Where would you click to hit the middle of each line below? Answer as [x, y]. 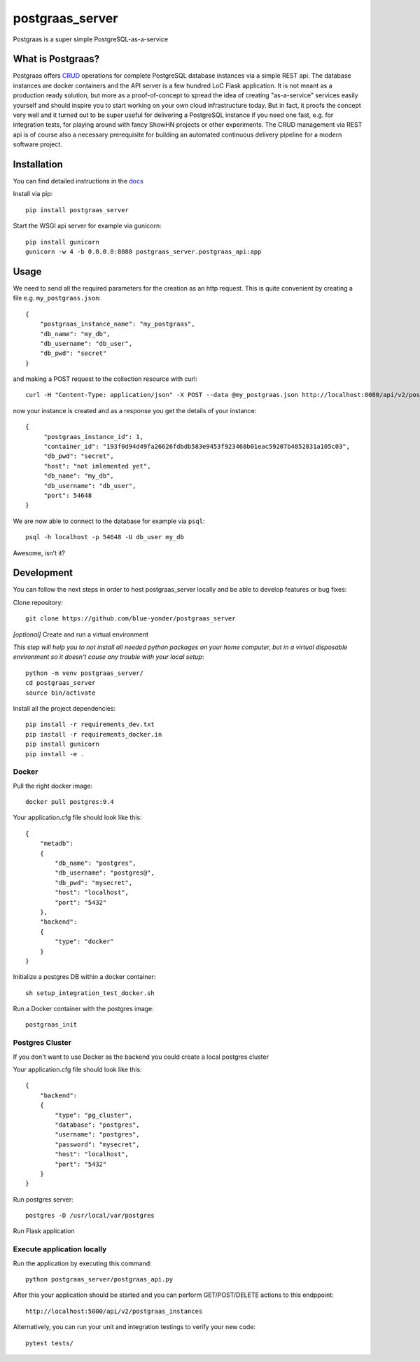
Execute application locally [60, 1249]
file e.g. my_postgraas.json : [57, 298]
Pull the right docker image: [53, 786]
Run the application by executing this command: [82, 1263]
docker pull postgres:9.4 [70, 802]
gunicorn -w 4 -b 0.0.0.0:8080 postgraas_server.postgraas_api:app [143, 252]
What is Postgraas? [56, 59]
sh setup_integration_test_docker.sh [90, 993]
